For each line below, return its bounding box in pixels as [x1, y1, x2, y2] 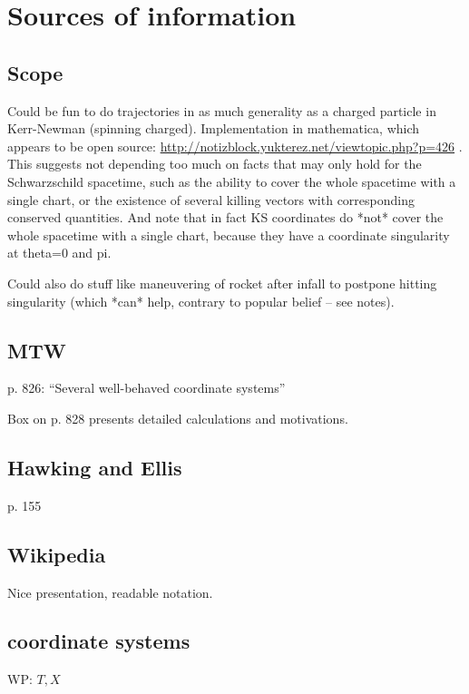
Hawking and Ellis [7, 453, 182, 481]
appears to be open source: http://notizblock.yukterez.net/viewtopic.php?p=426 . [7, 136, 463, 155]
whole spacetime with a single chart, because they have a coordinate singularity [7, 225, 450, 244]
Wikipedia [7, 540, 106, 568]
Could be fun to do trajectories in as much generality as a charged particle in [7, 101, 436, 120]
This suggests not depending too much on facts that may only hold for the [7, 154, 422, 173]
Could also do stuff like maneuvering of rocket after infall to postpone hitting [7, 273, 437, 292]
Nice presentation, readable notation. [7, 582, 213, 601]
